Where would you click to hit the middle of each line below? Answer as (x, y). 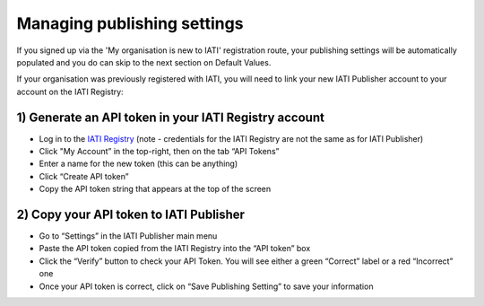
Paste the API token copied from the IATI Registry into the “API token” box (175, 249)
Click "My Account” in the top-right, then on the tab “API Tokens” (159, 152)
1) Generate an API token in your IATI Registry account (170, 117)
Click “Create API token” (84, 176)
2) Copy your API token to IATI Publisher (131, 214)
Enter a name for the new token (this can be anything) (138, 164)
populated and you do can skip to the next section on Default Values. (144, 62)
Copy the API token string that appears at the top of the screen (155, 189)
